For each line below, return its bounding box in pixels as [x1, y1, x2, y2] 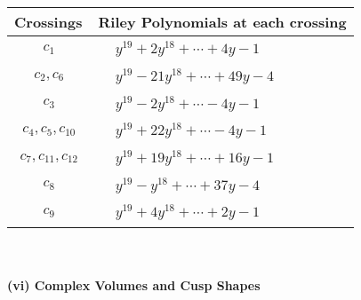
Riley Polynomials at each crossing [98, 12, 347, 32]
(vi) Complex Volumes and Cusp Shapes [7, 275, 261, 294]
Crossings [14, 12, 83, 32]
